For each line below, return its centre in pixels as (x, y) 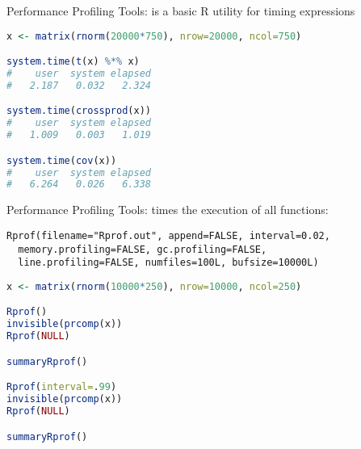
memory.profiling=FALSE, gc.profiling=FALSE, (143, 249)
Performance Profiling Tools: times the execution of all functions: (168, 210)
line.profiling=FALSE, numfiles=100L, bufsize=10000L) (168, 263)
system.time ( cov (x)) (62, 160)
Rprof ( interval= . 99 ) (62, 387)
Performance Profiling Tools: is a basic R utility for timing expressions (181, 10)
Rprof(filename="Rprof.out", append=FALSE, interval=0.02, (168, 235)
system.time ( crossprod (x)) (79, 111)
